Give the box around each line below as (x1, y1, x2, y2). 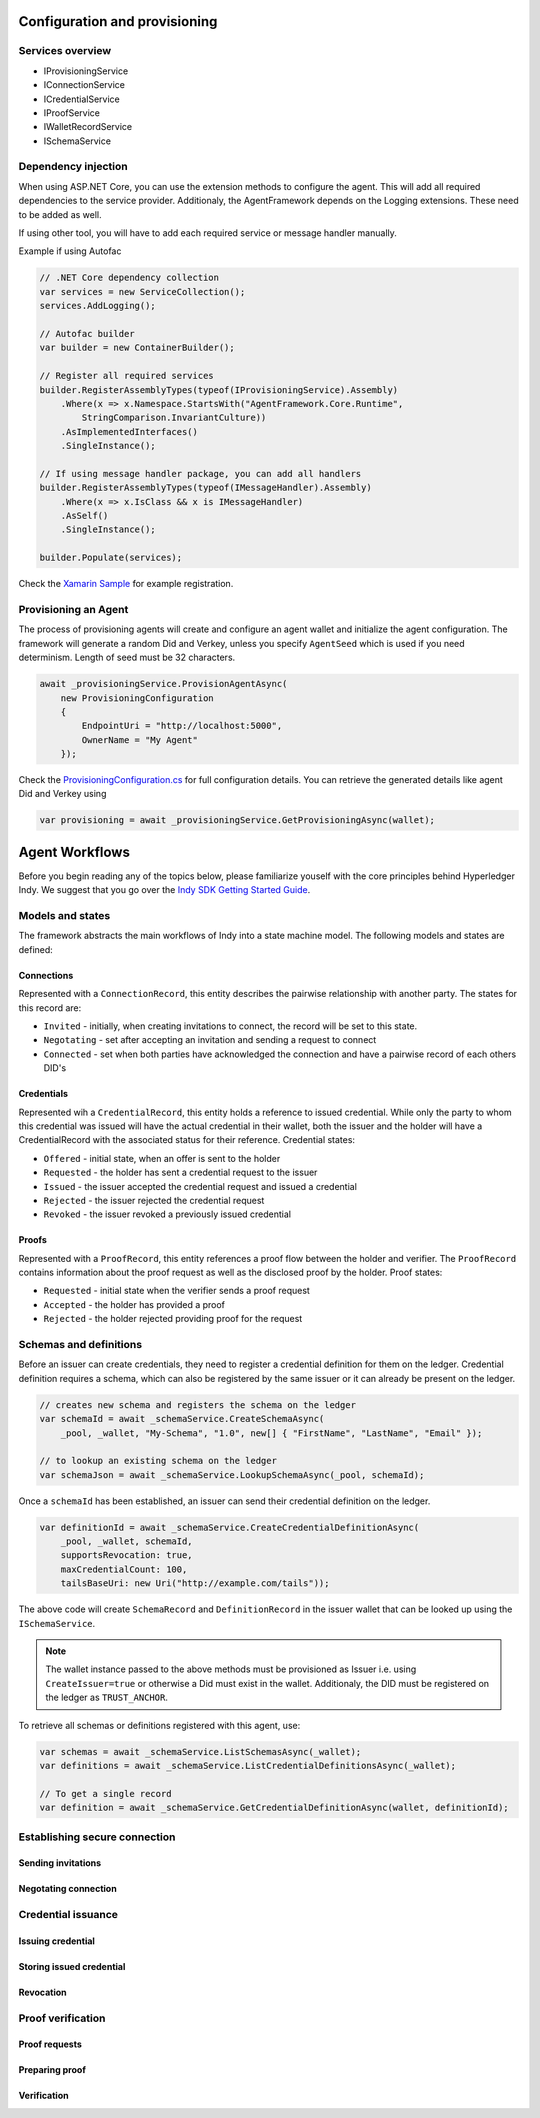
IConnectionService (43, 79, 125, 91)
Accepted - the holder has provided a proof (43, 1298, 225, 1310)
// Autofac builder (39, 328, 135, 339)
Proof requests (18, 2038, 82, 2050)
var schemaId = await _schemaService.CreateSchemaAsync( (39, 1413, 325, 1425)
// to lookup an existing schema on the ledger (39, 1455, 277, 1467)
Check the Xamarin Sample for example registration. (18, 578, 234, 590)
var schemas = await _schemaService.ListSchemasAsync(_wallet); (39, 1746, 362, 1757)
